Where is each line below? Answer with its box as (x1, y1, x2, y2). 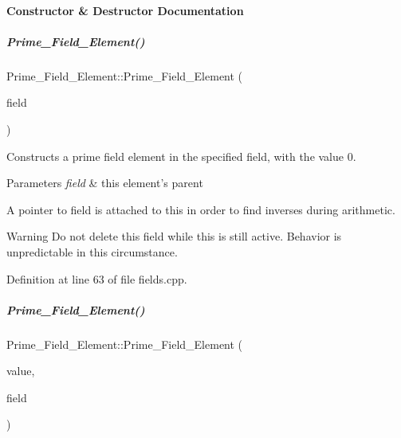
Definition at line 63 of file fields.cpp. (6, 270, 187, 287)
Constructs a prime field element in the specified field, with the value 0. (6, 147, 356, 164)
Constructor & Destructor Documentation (6, 2, 244, 18)
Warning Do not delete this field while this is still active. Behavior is (6, 228, 342, 244)
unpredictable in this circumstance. (6, 243, 178, 260)
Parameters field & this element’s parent (6, 174, 203, 191)
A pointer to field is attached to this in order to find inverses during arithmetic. (6, 201, 395, 217)
